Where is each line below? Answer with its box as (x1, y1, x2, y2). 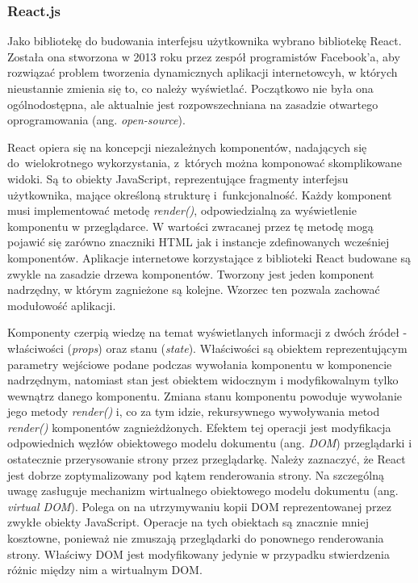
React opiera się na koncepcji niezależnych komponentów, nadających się (7, 138, 367, 155)
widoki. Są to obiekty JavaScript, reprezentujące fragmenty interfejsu (7, 170, 349, 187)
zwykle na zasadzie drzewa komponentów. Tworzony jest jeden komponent (7, 265, 374, 282)
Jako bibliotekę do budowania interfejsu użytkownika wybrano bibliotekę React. (7, 32, 402, 49)
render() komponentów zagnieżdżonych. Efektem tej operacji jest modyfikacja (7, 418, 391, 435)
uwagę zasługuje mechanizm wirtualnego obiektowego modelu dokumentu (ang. (7, 482, 399, 499)
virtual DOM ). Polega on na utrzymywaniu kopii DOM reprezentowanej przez (7, 497, 392, 514)
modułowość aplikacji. (7, 296, 116, 313)
